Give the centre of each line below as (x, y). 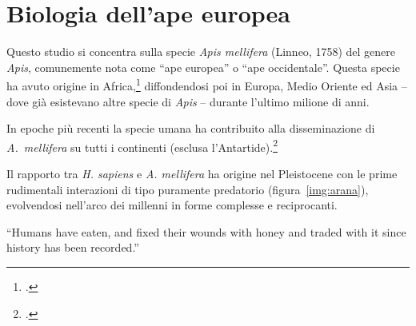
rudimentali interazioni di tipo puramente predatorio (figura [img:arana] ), (188, 189)
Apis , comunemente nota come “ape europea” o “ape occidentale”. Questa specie (203, 67)
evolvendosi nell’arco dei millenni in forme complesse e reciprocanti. (172, 205)
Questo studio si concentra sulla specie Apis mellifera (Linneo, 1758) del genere (201, 52)
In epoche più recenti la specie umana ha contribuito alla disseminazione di (191, 128)
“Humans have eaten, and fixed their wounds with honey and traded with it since (206, 231)
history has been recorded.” (73, 247)
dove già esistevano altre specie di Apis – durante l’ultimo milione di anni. (188, 101)
